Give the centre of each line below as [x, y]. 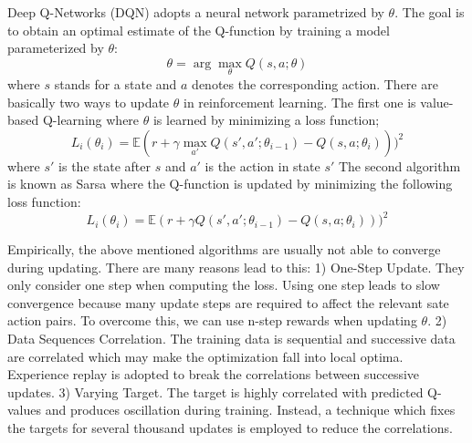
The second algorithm [399, 165]
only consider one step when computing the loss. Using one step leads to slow [224, 285]
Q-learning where [91, 120]
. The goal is [430, 12]
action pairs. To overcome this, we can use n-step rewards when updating [212, 320]
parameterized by [56, 48]
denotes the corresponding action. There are [315, 84]
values [25, 410]
